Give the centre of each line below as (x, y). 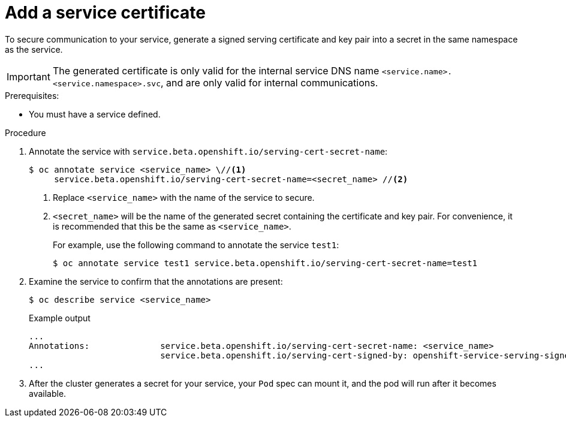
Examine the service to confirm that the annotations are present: (156, 281)
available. (48, 393)
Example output (60, 318)
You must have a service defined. (95, 114)
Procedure (25, 132)
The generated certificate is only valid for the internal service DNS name (216, 70)
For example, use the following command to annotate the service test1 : (196, 245)
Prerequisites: (32, 95)
